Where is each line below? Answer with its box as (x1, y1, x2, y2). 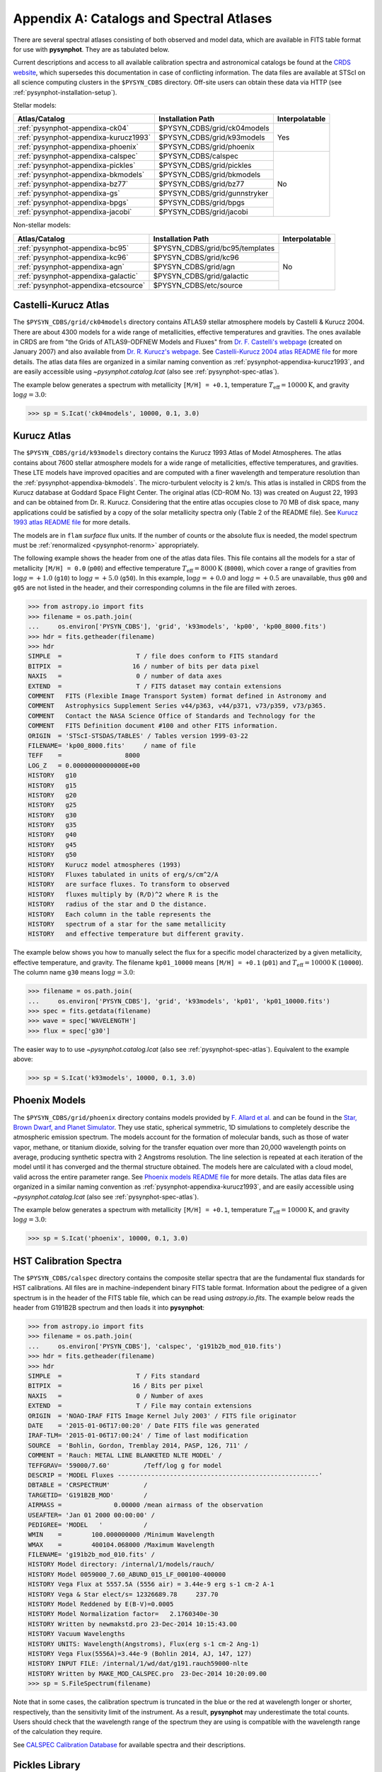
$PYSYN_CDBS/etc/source (153, 280, 243, 290)
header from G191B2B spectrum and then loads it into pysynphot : (13, 1303, 205, 1312)
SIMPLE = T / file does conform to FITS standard (28, 652, 279, 661)
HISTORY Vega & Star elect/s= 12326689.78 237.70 (28, 1590, 219, 1598)
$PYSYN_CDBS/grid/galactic (153, 271, 249, 281)
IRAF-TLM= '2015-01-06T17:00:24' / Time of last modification (28, 1432, 248, 1440)
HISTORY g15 (28, 781, 77, 790)
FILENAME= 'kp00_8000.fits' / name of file (28, 741, 196, 749)
